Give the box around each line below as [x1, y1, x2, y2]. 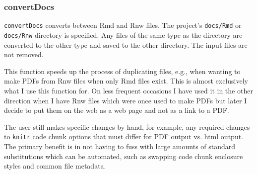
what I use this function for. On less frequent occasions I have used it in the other [4, 85, 253, 95]
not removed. [4, 49, 44, 60]
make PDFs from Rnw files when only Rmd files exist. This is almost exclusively [4, 76, 248, 86]
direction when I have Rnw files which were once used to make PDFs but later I [4, 95, 247, 105]
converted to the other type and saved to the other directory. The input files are [4, 39, 248, 50]
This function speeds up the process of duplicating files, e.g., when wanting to [4, 66, 241, 76]
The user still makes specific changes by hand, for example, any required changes [4, 121, 250, 132]
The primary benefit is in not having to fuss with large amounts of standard [4, 141, 236, 151]
